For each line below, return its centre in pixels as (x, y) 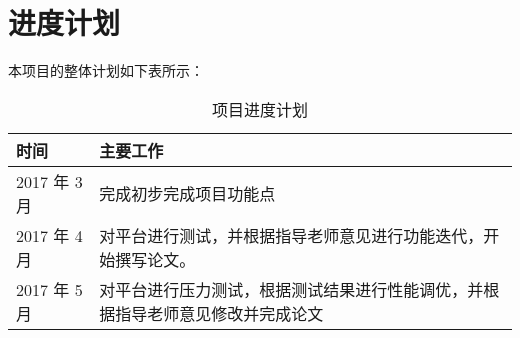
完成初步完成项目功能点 (187, 193)
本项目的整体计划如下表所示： (106, 70)
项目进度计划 (259, 109)
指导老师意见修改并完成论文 (219, 313)
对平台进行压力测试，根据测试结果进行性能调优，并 (291, 289)
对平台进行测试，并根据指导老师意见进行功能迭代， (291, 235)
